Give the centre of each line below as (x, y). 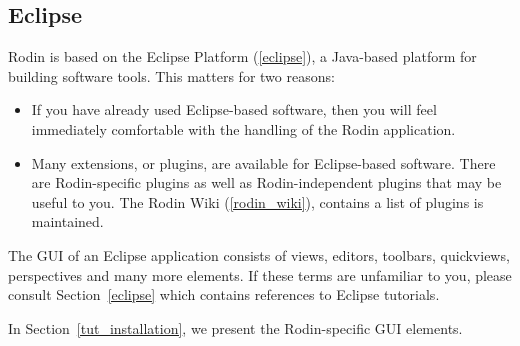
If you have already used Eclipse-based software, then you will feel (234, 109)
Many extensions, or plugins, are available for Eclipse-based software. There (263, 162)
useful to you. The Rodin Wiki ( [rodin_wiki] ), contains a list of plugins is (257, 201)
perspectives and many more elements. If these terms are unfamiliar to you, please (260, 274)
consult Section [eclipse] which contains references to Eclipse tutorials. (224, 294)
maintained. (67, 221)
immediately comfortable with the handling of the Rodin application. (243, 128)
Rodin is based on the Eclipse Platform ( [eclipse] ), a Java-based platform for (242, 56)
